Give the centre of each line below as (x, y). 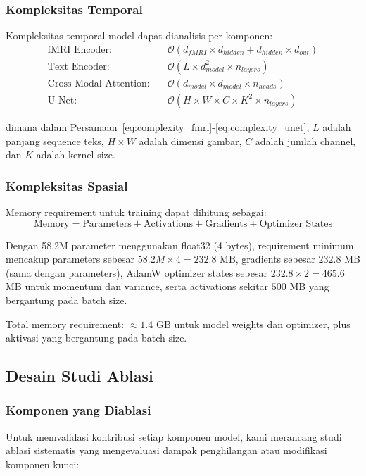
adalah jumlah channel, (305, 140)
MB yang (309, 286)
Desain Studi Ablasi (80, 376)
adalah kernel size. (76, 155)
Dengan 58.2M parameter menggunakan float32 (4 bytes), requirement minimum (180, 245)
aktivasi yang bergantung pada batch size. (96, 338)
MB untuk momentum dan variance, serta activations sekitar (137, 286)
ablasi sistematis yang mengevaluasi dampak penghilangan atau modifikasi (166, 450)
